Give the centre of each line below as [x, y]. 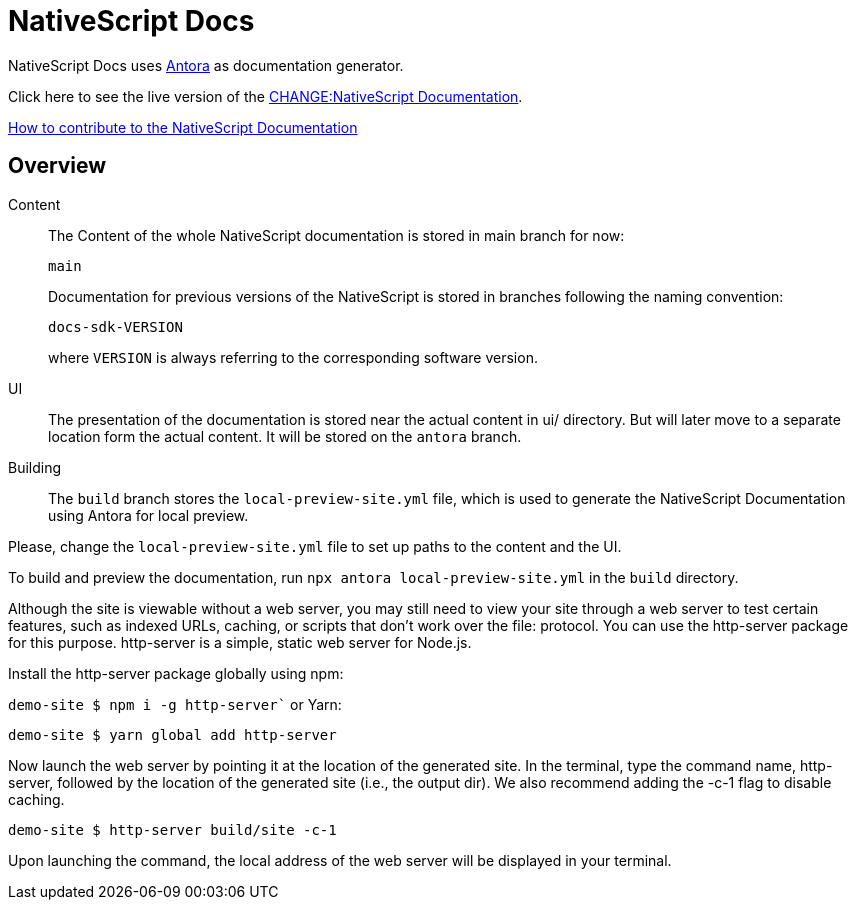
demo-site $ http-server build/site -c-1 [172, 829]
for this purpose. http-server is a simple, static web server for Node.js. [240, 642]
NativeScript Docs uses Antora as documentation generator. [206, 65]
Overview [57, 166]
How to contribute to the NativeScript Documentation [183, 127]
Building [35, 467]
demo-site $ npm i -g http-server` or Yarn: [175, 704]
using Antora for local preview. [148, 515]
